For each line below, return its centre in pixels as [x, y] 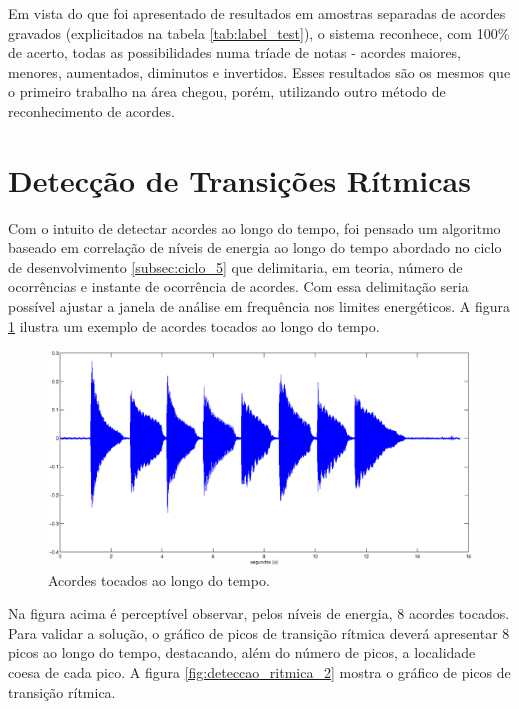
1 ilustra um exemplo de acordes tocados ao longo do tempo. [194, 325]
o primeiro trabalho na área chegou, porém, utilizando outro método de [227, 91]
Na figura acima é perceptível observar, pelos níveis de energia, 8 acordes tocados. [259, 613]
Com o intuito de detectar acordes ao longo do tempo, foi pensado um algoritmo [254, 227]
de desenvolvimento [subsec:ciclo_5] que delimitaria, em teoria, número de [235, 266]
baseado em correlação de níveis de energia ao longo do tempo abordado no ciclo [255, 247]
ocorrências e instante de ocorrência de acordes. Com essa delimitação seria [238, 286]
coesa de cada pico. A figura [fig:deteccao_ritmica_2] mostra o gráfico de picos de [259, 671]
